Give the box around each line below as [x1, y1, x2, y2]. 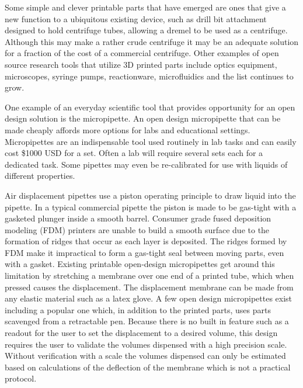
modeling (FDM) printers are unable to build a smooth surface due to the [5, 223, 270, 235]
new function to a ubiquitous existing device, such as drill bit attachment [5, 12, 267, 25]
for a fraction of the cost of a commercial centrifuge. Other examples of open [5, 47, 279, 59]
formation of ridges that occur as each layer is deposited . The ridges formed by [5, 235, 287, 247]
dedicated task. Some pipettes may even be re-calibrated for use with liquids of [5, 158, 288, 170]
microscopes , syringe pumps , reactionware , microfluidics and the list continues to [5, 70, 294, 82]
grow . [5, 81, 25, 93]
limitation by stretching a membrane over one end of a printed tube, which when [5, 269, 294, 282]
